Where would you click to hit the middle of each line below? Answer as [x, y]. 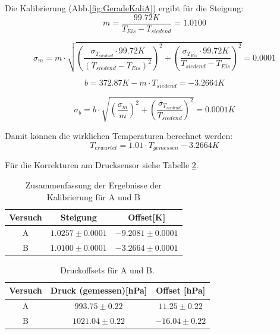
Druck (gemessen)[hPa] [99, 290]
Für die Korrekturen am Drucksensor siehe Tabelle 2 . [102, 165]
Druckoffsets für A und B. [107, 270]
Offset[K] [147, 217]
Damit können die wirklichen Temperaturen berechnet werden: [119, 136]
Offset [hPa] [181, 290]
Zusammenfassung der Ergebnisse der [93, 185]
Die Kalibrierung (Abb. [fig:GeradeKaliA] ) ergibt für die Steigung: [124, 8]
